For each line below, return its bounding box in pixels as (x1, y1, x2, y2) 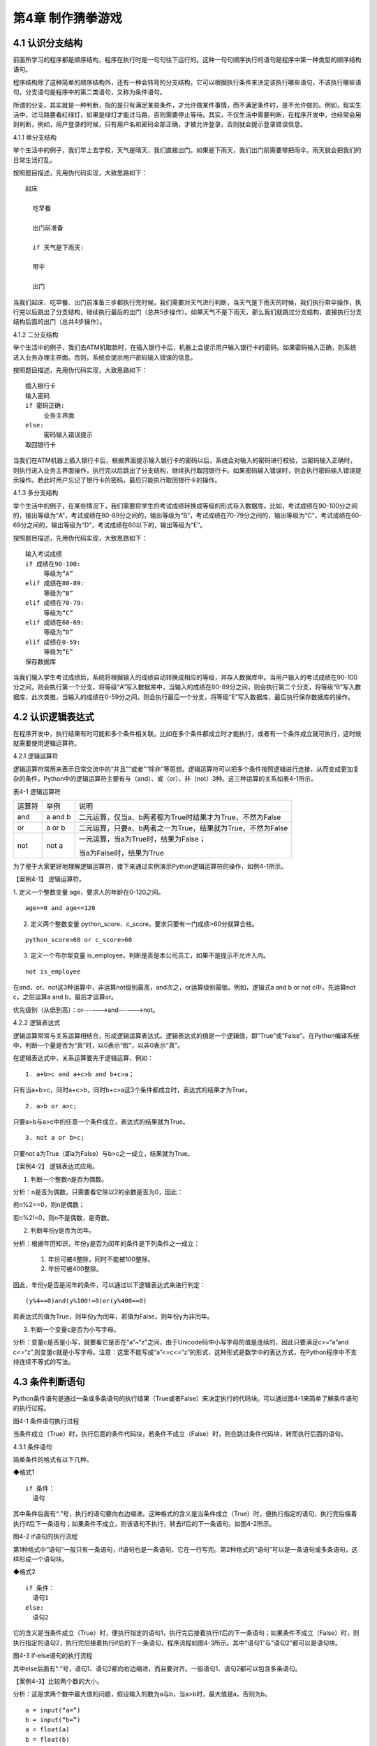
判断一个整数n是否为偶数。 (30, 1175, 108, 1183)
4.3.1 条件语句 (13, 1442, 52, 1451)
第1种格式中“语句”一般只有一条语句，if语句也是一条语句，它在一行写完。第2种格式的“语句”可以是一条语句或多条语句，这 (13, 1545, 358, 1553)
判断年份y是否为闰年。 (30, 1226, 96, 1235)
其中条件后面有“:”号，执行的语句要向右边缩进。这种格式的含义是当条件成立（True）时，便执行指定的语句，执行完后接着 (13, 1509, 357, 1518)
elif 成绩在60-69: (25, 618, 84, 626)
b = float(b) (25, 1736, 70, 1743)
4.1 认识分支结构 (13, 37, 83, 49)
